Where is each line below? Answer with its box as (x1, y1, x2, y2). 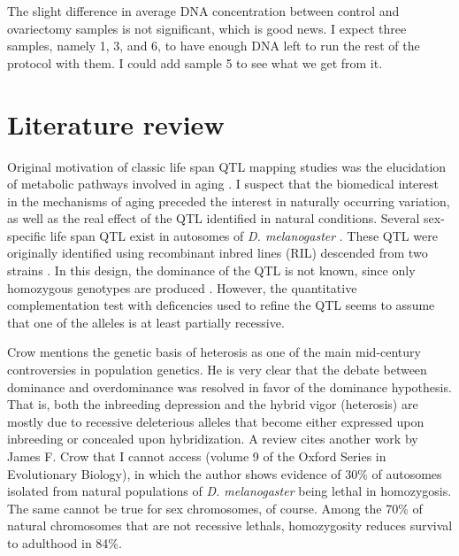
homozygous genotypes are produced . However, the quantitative (7, 278, 357, 297)
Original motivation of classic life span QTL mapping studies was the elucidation (7, 157, 447, 175)
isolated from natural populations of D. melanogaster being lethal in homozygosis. (7, 482, 452, 500)
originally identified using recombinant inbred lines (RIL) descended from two (7, 243, 428, 262)
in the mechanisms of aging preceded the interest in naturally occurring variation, (7, 191, 450, 210)
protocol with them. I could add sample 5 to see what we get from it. (7, 53, 383, 72)
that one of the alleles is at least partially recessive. (7, 313, 285, 331)
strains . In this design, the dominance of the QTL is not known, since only (7, 261, 416, 280)
